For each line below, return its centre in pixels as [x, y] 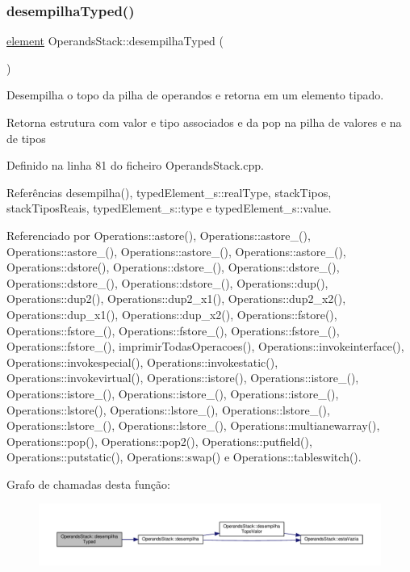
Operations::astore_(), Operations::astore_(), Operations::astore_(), [176, 251]
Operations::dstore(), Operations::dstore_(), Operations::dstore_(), [173, 267]
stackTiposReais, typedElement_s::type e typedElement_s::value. [169, 208]
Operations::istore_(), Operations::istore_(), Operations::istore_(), [173, 393]
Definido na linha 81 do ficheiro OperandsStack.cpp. [135, 165]
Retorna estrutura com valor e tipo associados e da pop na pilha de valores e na [204, 122]
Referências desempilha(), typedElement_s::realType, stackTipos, [169, 192]
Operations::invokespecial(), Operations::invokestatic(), [142, 362]
